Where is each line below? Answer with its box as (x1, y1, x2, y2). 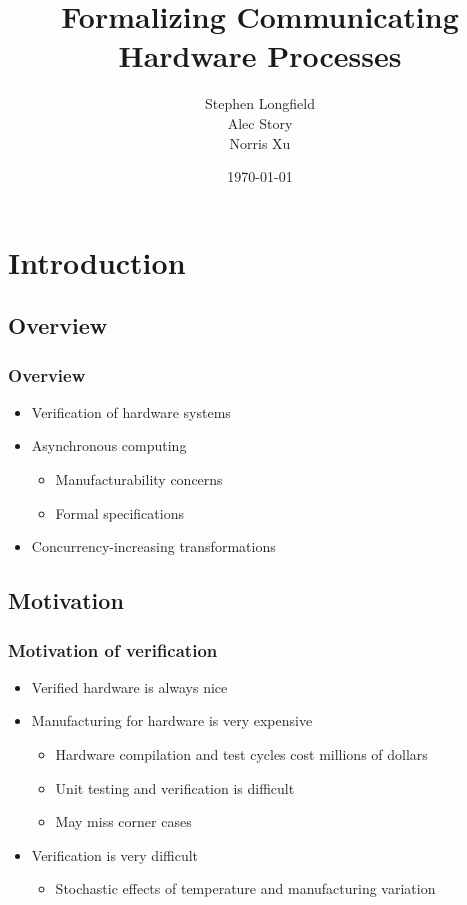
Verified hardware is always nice (31, 676, 228, 697)
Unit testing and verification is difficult (55, 777, 295, 798)
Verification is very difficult (31, 844, 199, 865)
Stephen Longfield (205, 93, 315, 114)
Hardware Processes (118, 35, 402, 76)
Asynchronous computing (31, 435, 187, 456)
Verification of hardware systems (31, 401, 231, 422)
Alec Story (227, 112, 293, 133)
